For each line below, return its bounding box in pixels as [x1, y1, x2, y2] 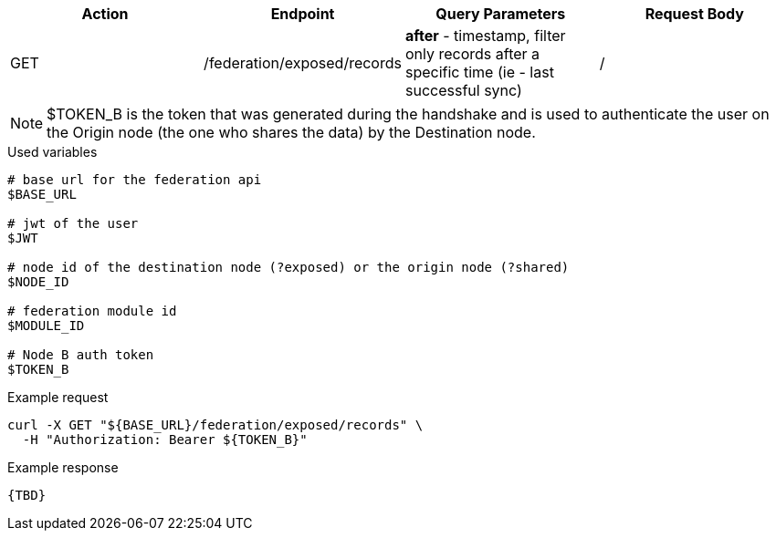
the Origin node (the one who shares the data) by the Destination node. [47, 123, 536, 141]
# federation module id [7, 304, 177, 318]
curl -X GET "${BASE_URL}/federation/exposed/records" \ [7, 418, 424, 432]
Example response [7, 460, 119, 475]
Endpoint [270, 5, 335, 23]
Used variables [7, 144, 98, 160]
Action [81, 5, 129, 23]
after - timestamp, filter [404, 26, 566, 45]
